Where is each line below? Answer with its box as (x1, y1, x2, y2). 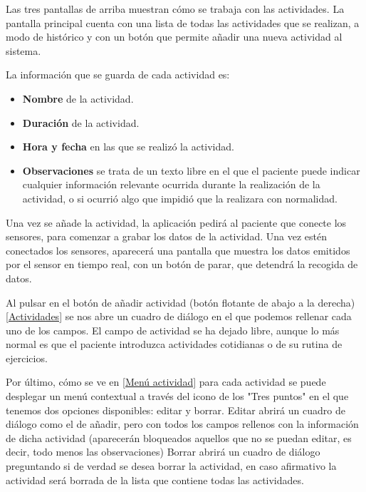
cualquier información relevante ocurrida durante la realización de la (22, 177, 320, 192)
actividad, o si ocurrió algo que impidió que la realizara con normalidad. (22, 190, 338, 205)
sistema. (6, 43, 41, 58)
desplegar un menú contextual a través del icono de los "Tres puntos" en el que (6, 389, 349, 404)
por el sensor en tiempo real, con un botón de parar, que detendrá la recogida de (6, 257, 358, 272)
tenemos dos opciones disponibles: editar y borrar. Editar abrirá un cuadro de (6, 402, 345, 417)
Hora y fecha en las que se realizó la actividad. (22, 139, 234, 154)
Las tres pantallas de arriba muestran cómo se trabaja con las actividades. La (6, 1, 345, 16)
